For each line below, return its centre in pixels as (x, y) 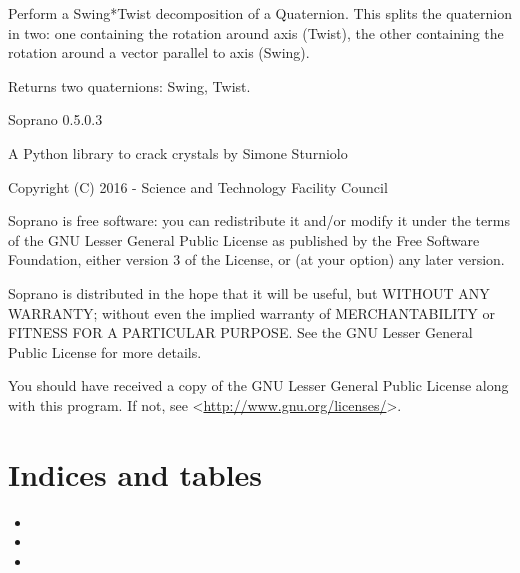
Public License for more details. (105, 351)
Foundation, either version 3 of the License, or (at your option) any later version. (256, 259)
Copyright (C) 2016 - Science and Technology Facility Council (198, 186)
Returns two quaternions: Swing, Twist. (129, 85)
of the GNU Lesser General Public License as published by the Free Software (244, 239)
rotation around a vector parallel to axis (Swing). (159, 52)
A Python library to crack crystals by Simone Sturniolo (178, 152)
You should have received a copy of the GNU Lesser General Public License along (258, 385)
